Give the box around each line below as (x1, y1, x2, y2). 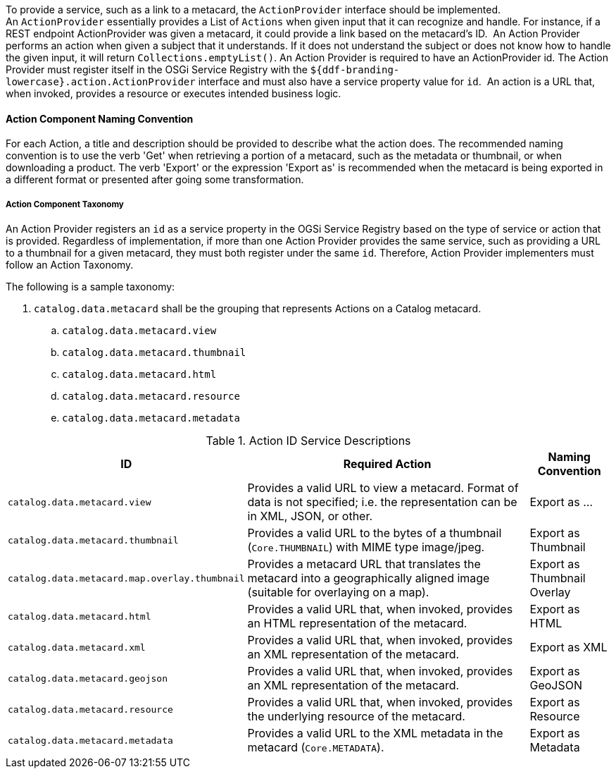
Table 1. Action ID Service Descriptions (206, 434, 411, 448)
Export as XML (529, 640, 608, 654)
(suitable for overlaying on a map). (247, 585, 429, 599)
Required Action (343, 457, 432, 471)
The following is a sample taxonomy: (6, 281, 175, 293)
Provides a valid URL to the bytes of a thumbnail (247, 526, 502, 540)
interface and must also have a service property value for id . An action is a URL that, (198, 75, 596, 87)
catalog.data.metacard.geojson (8, 672, 168, 684)
